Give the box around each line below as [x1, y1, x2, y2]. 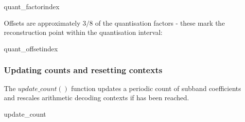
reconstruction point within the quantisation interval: [4, 27, 163, 37]
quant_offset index [4, 43, 58, 53]
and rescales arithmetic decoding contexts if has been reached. [4, 92, 189, 103]
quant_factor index [4, 1, 60, 11]
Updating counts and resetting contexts [4, 64, 162, 76]
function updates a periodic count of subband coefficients [71, 83, 241, 93]
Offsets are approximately [4, 17, 81, 28]
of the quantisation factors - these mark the [95, 17, 225, 28]
